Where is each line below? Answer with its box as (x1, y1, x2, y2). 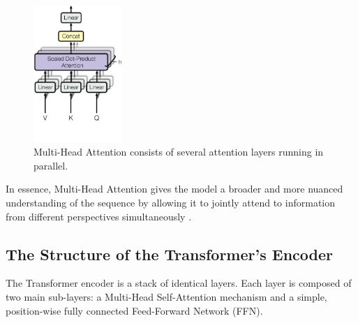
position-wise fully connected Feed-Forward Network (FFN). (6, 303, 263, 317)
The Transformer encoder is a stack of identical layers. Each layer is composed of (6, 276, 352, 290)
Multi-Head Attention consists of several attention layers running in (33, 144, 324, 159)
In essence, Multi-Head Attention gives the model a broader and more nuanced (6, 181, 343, 196)
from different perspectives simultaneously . (6, 209, 192, 223)
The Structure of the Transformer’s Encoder (6, 243, 333, 264)
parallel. (33, 158, 68, 172)
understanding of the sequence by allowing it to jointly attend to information (6, 195, 336, 209)
